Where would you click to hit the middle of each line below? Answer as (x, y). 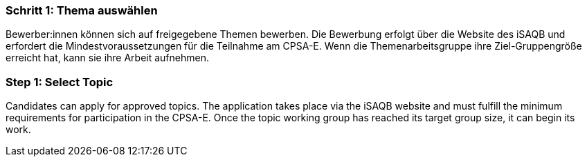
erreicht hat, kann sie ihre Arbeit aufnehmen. (107, 58)
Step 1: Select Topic (60, 82)
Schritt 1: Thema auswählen (82, 10)
